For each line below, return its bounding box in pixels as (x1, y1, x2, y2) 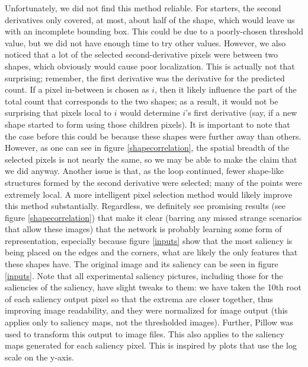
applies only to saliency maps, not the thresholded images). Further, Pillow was (5, 316, 294, 328)
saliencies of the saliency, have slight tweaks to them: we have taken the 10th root (5, 281, 301, 293)
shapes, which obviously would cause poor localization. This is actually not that (5, 59, 295, 72)
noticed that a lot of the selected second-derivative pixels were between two (5, 48, 278, 61)
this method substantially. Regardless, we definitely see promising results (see (5, 200, 285, 212)
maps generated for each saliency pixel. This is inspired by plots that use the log (5, 339, 297, 352)
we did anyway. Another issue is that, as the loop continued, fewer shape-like (5, 164, 284, 177)
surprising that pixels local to (5, 106, 111, 119)
